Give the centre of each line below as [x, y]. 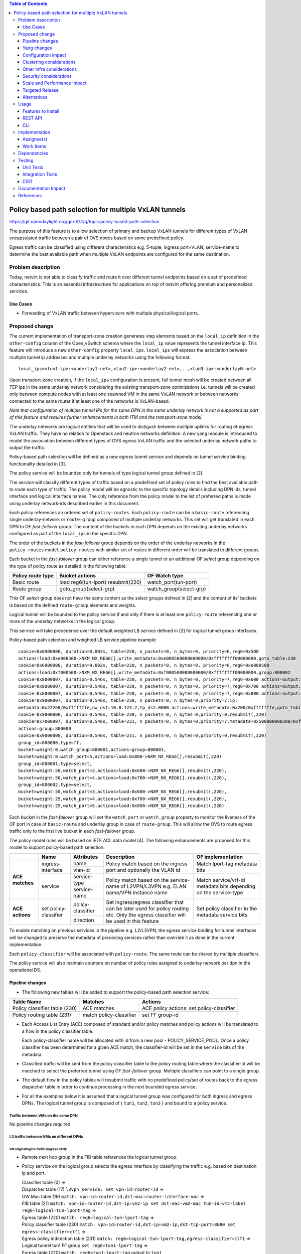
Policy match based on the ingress [147, 864]
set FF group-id [160, 1015]
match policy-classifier [109, 1015]
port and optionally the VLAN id [143, 870]
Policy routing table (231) [42, 1015]
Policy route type [33, 576]
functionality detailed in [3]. [38, 463]
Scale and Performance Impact [55, 83]
